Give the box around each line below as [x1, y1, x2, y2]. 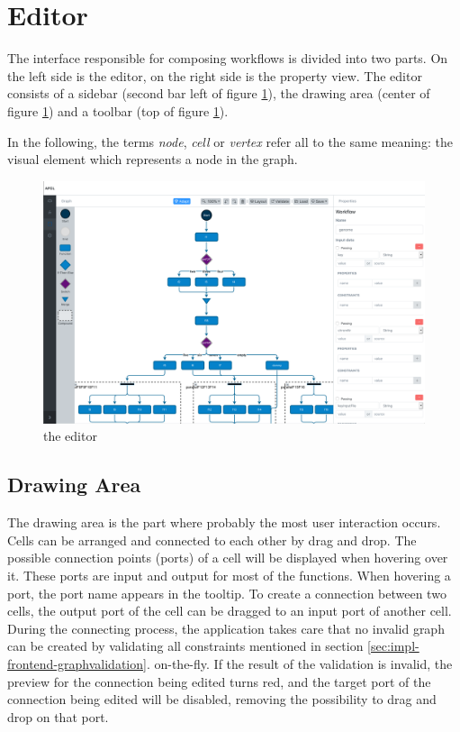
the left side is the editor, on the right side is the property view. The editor [7, 66, 422, 85]
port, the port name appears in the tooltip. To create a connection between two [7, 583, 446, 602]
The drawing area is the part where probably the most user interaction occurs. [7, 513, 441, 532]
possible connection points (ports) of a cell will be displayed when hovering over [7, 548, 448, 567]
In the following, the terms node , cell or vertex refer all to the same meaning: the [7, 132, 453, 151]
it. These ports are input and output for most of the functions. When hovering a [7, 566, 451, 584]
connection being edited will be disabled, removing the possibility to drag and [7, 690, 437, 709]
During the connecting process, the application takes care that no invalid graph [7, 618, 445, 637]
